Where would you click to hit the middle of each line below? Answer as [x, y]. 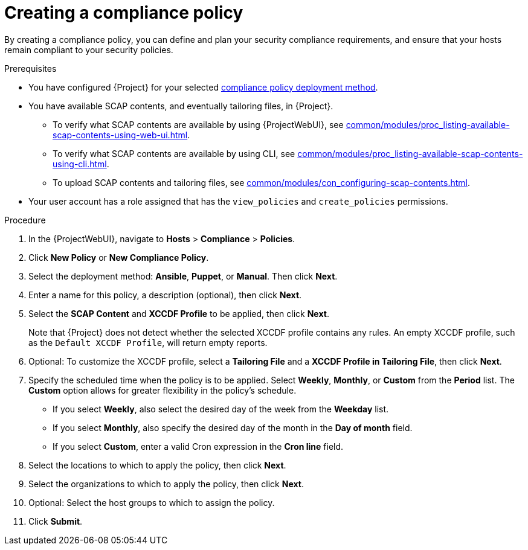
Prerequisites [31, 68]
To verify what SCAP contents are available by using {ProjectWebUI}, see [198, 124]
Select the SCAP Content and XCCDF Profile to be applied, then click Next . [179, 313]
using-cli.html [80, 164]
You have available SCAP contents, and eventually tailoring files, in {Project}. [181, 106]
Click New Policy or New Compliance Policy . [119, 257]
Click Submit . [56, 521]
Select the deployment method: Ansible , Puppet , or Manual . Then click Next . [183, 276]
